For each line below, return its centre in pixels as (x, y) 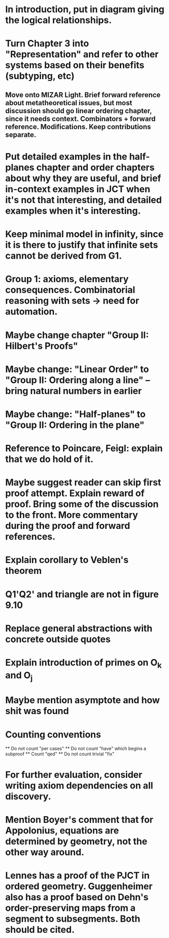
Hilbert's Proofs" (42, 346)
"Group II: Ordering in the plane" (75, 425)
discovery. (28, 796)
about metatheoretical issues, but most (69, 103)
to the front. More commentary (72, 515)
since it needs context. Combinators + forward (80, 119)
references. (30, 537)
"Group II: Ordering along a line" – (78, 380)
